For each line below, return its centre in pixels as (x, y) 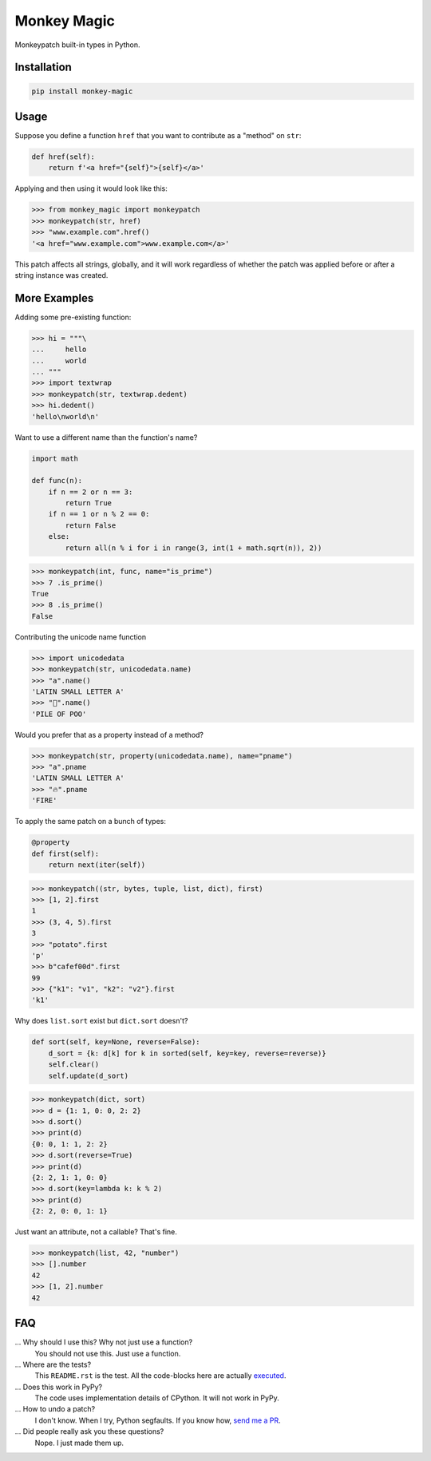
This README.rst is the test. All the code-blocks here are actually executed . (160, 1376)
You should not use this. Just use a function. (108, 1353)
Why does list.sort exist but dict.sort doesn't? (101, 1021)
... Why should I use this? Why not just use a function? (104, 1342)
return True (88, 503)
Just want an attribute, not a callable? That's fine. (96, 1232)
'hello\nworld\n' (65, 416)
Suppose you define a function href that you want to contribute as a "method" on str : (158, 136)
